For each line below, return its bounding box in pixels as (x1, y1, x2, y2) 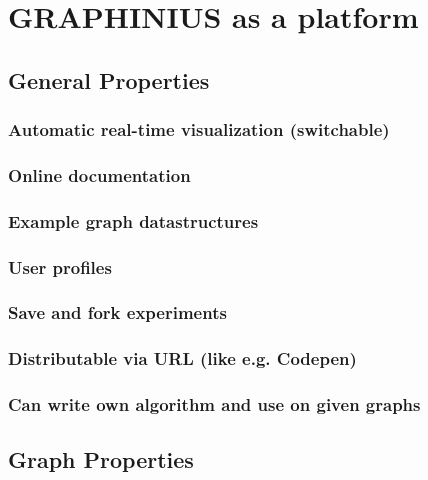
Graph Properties (8, 444, 194, 475)
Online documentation (8, 162, 191, 187)
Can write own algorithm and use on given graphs (8, 392, 421, 417)
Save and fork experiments (8, 300, 227, 325)
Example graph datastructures (8, 208, 259, 233)
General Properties (8, 64, 210, 95)
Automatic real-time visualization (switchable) (8, 117, 390, 142)
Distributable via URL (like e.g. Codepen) (8, 346, 357, 371)
